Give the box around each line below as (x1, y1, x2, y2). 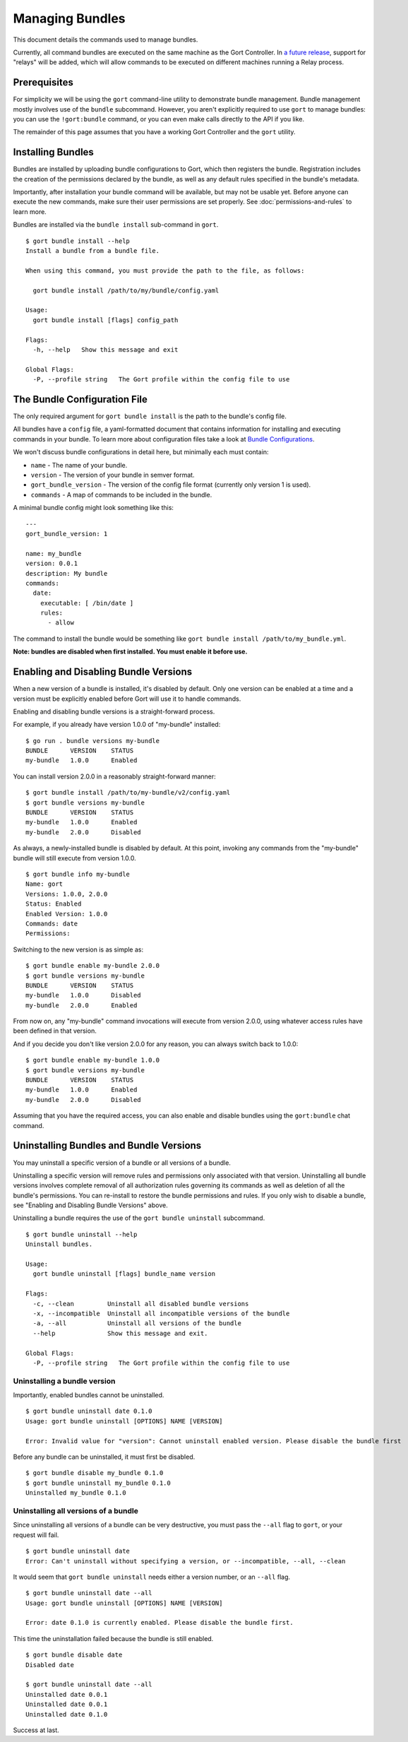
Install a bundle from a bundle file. (25, 247, 160, 255)
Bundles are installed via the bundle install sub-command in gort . (13, 220, 219, 229)
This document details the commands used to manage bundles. (13, 35, 198, 44)
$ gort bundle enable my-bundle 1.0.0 (25, 1056, 160, 1065)
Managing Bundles (13, 11, 126, 26)
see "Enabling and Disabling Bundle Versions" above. (13, 1201, 169, 1209)
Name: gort (25, 880, 64, 888)
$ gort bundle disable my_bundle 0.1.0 (25, 1469, 164, 1477)
